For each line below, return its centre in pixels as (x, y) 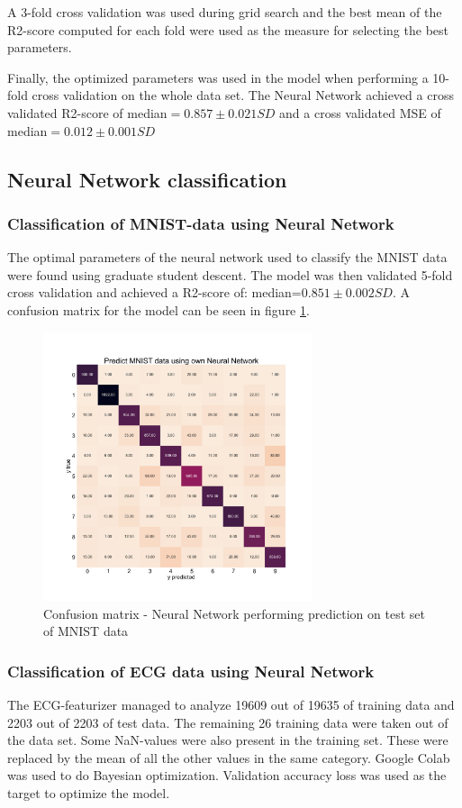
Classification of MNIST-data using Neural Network (201, 223)
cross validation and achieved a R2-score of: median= (154, 292)
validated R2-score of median (87, 112)
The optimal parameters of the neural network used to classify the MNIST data (227, 257)
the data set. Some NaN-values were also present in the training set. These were (228, 740)
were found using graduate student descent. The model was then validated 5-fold (230, 274)
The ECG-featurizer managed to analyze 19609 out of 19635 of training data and (231, 705)
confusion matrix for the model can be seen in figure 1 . (159, 309)
